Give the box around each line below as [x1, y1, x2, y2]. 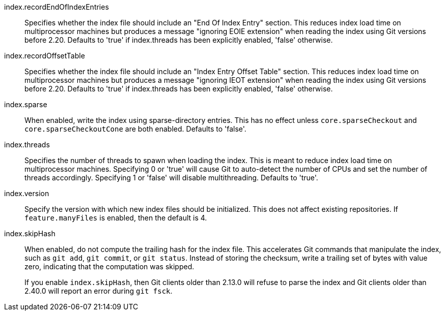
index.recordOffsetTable [4, 51, 85, 60]
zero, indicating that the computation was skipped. [24, 262, 194, 271]
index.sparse [4, 100, 47, 109]
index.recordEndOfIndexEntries [4, 3, 109, 11]
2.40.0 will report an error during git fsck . [24, 287, 173, 295]
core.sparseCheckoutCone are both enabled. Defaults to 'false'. [24, 124, 246, 133]
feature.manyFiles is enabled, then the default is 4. [24, 213, 207, 222]
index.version [4, 189, 49, 198]
